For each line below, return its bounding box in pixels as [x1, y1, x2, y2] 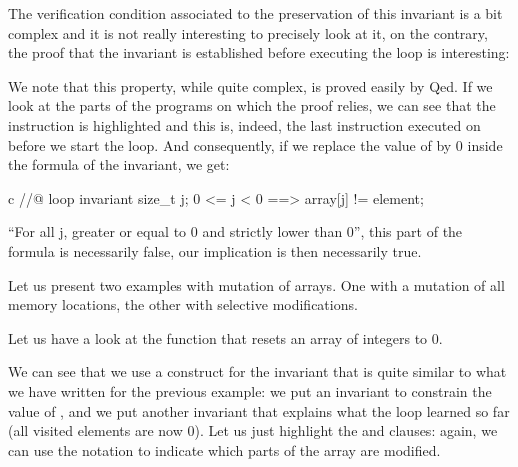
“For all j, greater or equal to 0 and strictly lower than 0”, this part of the [8, 221, 463, 242]
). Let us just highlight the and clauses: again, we [194, 420, 498, 441]
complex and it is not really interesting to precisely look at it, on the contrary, [8, 22, 488, 43]
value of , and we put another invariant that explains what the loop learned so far [8, 400, 510, 421]
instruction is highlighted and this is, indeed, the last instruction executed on [8, 114, 481, 135]
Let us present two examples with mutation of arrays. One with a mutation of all [8, 274, 505, 295]
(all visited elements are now [8, 420, 183, 441]
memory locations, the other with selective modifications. [8, 294, 358, 315]
